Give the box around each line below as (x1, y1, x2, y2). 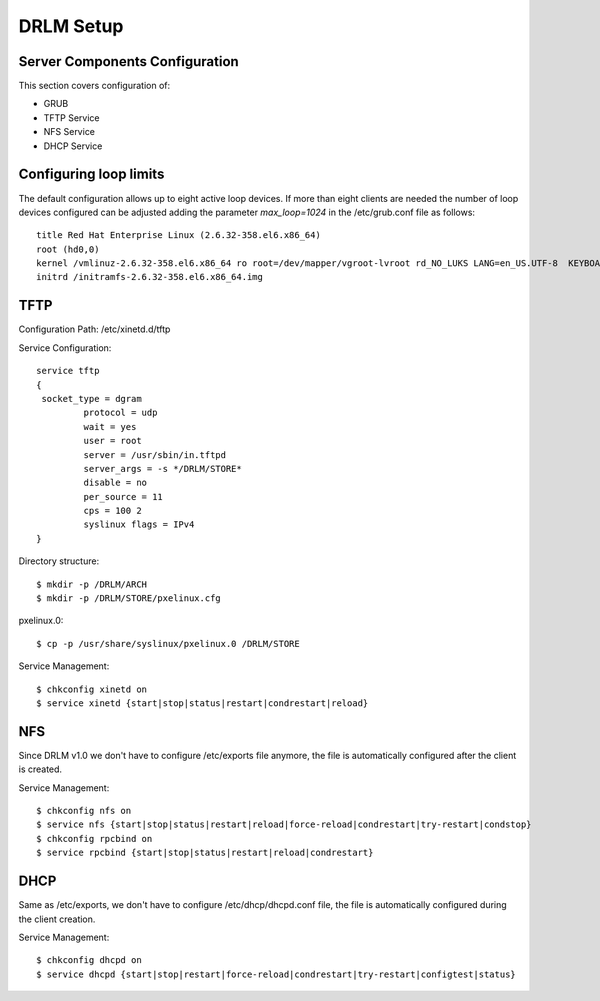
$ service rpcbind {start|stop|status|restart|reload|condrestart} (36, 847, 374, 859)
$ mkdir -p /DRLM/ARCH (36, 578, 148, 590)
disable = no (83, 477, 148, 489)
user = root (83, 435, 142, 447)
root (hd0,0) (36, 243, 100, 255)
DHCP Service (43, 140, 103, 152)
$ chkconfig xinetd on (36, 683, 148, 695)
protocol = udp (83, 407, 158, 419)
